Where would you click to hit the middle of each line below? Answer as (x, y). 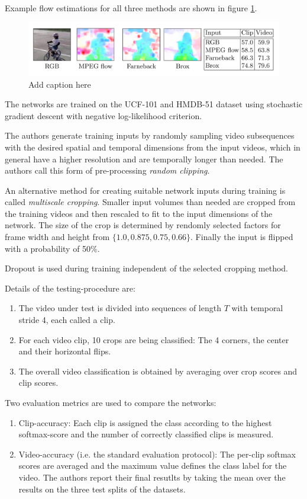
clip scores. (38, 383)
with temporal (257, 308)
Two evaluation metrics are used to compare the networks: (111, 402)
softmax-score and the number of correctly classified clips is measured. (146, 434)
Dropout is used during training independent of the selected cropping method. (146, 268)
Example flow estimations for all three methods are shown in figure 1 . (131, 8)
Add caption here (60, 84)
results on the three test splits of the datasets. (102, 489)
